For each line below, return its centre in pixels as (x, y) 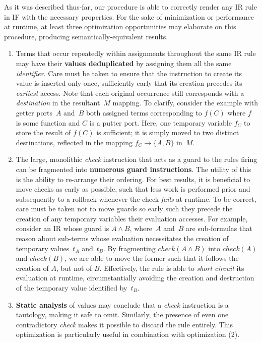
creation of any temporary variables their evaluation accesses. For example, (132, 218)
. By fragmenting (129, 248)
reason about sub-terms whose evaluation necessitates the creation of (122, 238)
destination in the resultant (58, 103)
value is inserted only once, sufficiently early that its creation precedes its (129, 83)
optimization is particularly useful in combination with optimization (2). (128, 334)
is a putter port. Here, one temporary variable (160, 122)
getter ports (34, 112)
